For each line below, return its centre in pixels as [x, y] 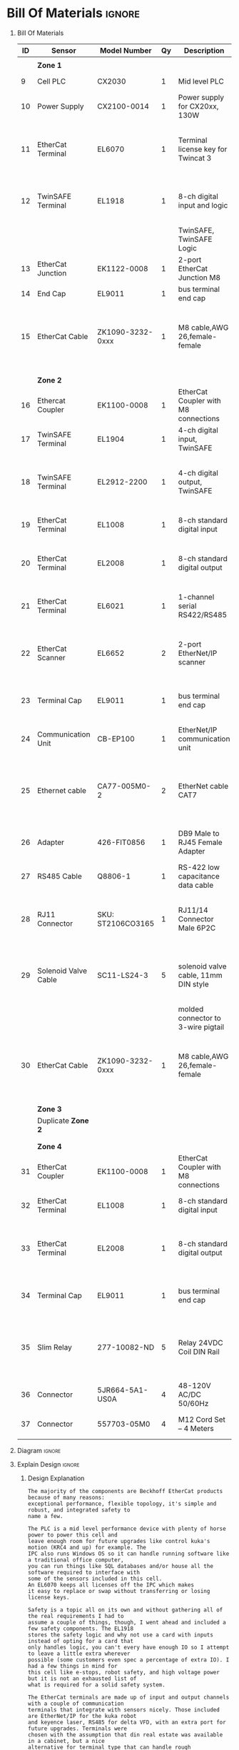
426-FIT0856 [121, 842]
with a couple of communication [76, 1704]
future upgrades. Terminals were [77, 1729]
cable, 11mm [200, 975]
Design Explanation [56, 1478]
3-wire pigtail [201, 1027]
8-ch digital [198, 196]
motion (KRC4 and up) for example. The [87, 1547]
